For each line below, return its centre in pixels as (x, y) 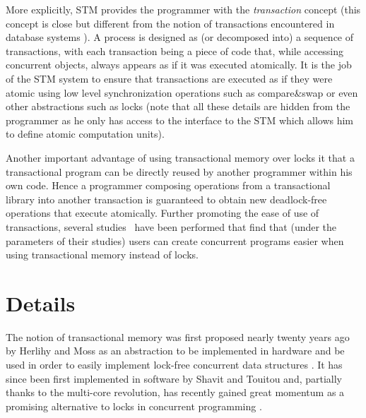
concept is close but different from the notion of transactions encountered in (170, 23)
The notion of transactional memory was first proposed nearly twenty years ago (178, 336)
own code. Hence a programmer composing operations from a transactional (168, 185)
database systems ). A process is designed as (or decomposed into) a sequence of (180, 37)
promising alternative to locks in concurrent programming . (134, 406)
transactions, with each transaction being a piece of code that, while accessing (175, 50)
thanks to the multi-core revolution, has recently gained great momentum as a (175, 392)
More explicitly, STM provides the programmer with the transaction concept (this (183, 9)
